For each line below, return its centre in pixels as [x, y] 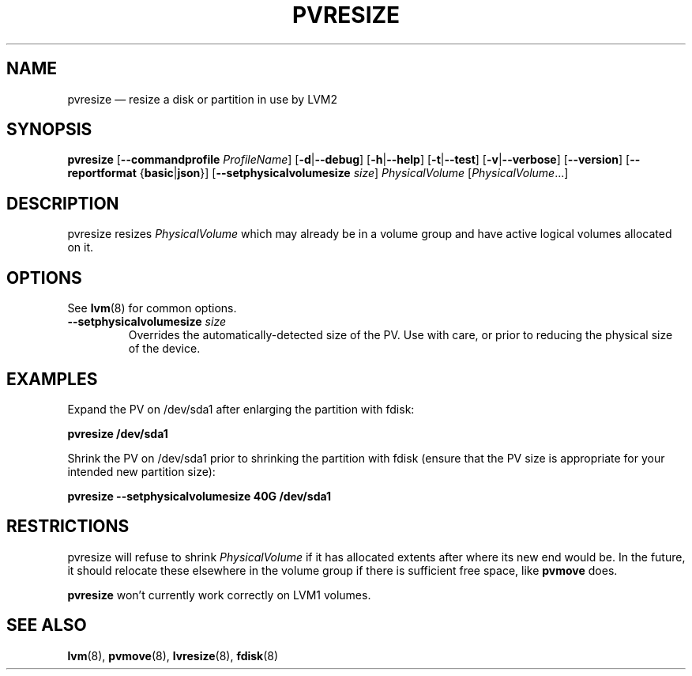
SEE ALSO [47, 625]
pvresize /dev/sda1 [118, 433]
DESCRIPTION [63, 203]
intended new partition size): [141, 471]
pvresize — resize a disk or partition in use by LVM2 [202, 99]
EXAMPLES [52, 379]
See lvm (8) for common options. [152, 308]
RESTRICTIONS [68, 527]
